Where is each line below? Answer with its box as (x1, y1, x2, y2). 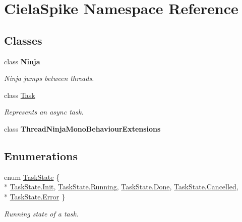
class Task (4, 89, 35, 100)
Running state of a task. (4, 208, 79, 218)
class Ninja (4, 56, 40, 66)
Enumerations (4, 148, 78, 163)
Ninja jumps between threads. (4, 73, 94, 83)
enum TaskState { (4, 171, 60, 182)
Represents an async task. (4, 106, 84, 117)
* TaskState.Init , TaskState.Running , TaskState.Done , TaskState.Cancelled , (4, 181, 238, 192)
